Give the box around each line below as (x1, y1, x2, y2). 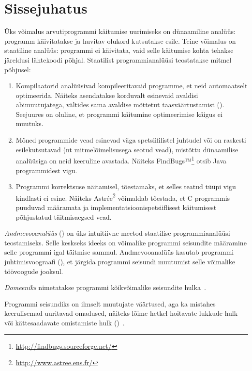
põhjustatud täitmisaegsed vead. (15, 211, 112, 222)
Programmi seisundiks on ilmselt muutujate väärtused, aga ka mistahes (4, 298, 216, 308)
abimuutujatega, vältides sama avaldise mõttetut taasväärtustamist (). (15, 99, 224, 110)
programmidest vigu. (15, 165, 77, 175)
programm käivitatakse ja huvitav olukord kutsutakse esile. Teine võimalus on (4, 35, 236, 46)
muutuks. (15, 118, 44, 129)
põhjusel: (4, 64, 31, 74)
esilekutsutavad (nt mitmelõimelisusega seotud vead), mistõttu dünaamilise (15, 144, 238, 154)
